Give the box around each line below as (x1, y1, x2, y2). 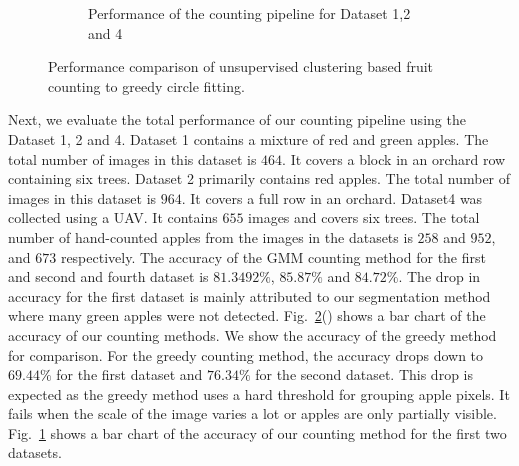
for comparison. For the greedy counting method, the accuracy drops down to (8, 344, 484, 365)
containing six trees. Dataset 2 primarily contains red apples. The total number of (8, 168, 511, 189)
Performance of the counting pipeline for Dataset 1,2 (88, 3, 411, 23)
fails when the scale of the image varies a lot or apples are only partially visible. (8, 403, 497, 424)
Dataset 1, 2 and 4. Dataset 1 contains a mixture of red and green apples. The (8, 128, 489, 149)
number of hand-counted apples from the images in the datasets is (8, 226, 413, 247)
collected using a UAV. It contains (8, 207, 218, 228)
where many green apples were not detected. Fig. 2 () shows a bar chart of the (8, 305, 486, 326)
